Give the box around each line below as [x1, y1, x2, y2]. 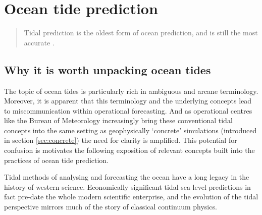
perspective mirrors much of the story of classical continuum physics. [4, 201, 217, 212]
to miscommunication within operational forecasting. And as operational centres [4, 105, 252, 116]
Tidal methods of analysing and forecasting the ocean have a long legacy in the [4, 172, 249, 182]
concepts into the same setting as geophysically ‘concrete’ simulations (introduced [4, 125, 257, 135]
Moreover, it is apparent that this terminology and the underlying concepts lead [4, 95, 252, 106]
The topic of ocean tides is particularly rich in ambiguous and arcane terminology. [4, 85, 258, 96]
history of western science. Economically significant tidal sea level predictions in [4, 181, 251, 192]
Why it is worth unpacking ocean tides [4, 62, 211, 77]
